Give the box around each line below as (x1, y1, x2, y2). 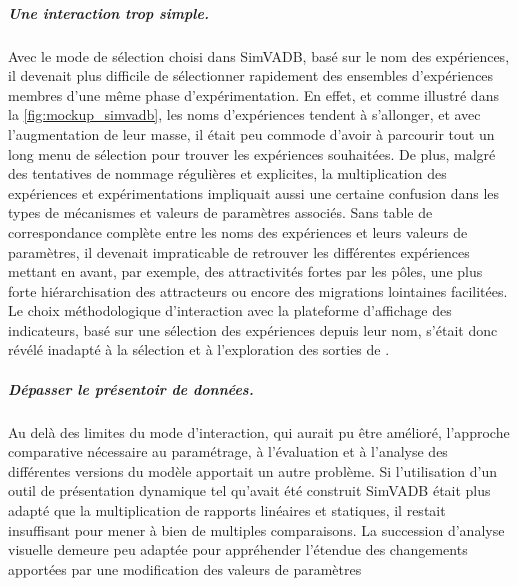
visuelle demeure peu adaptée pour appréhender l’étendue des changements (8, 539, 468, 560)
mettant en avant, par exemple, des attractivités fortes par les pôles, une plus (8, 261, 483, 282)
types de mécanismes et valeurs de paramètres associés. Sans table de (8, 202, 433, 223)
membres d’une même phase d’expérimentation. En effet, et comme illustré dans (8, 84, 499, 105)
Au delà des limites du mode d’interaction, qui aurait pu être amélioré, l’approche (8, 421, 510, 442)
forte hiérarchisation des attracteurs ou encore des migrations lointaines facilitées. (8, 280, 508, 301)
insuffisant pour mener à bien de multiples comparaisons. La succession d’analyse (8, 519, 505, 540)
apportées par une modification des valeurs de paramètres (8, 558, 362, 579)
